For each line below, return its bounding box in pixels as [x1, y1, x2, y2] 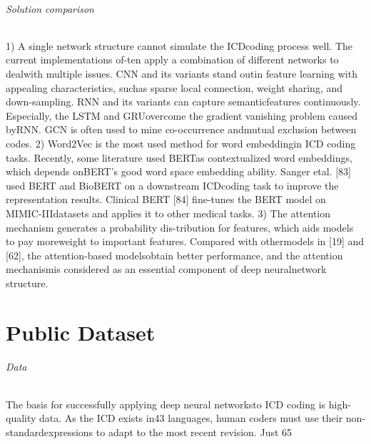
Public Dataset [6, 317, 156, 346]
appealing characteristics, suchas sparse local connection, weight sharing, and [6, 80, 343, 95]
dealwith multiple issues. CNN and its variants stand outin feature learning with [6, 66, 357, 81]
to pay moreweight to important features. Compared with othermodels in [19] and [6, 234, 365, 249]
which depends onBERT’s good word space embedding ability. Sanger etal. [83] [6, 164, 351, 179]
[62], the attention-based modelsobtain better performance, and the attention [6, 247, 343, 262]
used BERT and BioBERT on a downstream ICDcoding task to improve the [6, 177, 339, 192]
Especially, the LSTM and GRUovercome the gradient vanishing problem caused [6, 108, 357, 123]
